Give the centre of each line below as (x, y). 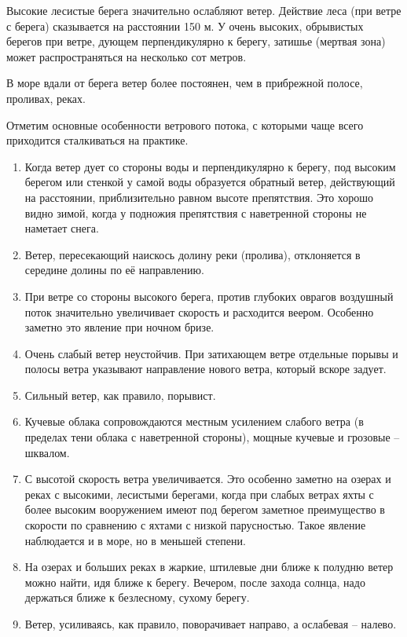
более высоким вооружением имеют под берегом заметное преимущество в (205, 509)
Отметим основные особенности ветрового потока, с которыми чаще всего (185, 124)
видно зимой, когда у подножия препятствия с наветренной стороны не (196, 212)
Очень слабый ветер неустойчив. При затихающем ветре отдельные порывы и (211, 353)
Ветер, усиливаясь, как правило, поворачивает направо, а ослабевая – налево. (211, 624)
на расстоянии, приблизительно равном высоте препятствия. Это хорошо (199, 197)
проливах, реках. (46, 98)
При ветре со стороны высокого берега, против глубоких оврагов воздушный (209, 296)
